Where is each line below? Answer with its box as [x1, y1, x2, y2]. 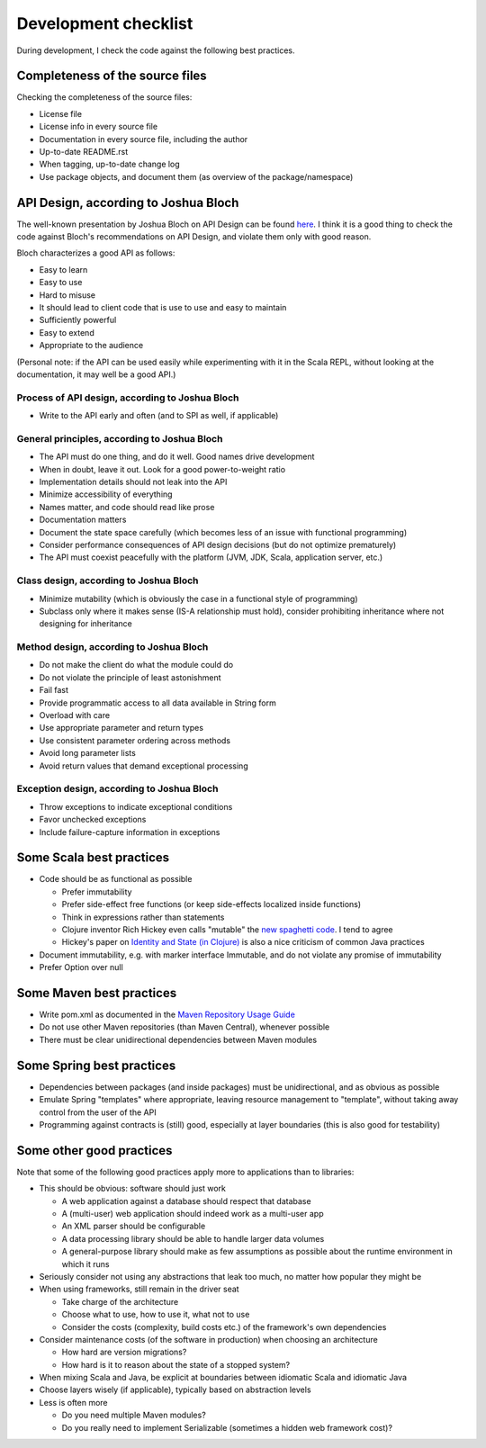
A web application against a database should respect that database [61, 1195, 311, 1206]
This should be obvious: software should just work [39, 1183, 227, 1194]
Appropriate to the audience [39, 340, 144, 351]
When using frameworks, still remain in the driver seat [39, 1283, 239, 1295]
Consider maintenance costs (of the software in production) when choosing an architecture [39, 1334, 378, 1345]
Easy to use [39, 277, 83, 288]
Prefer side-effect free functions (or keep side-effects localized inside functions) [61, 899, 362, 910]
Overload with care [39, 710, 111, 721]
